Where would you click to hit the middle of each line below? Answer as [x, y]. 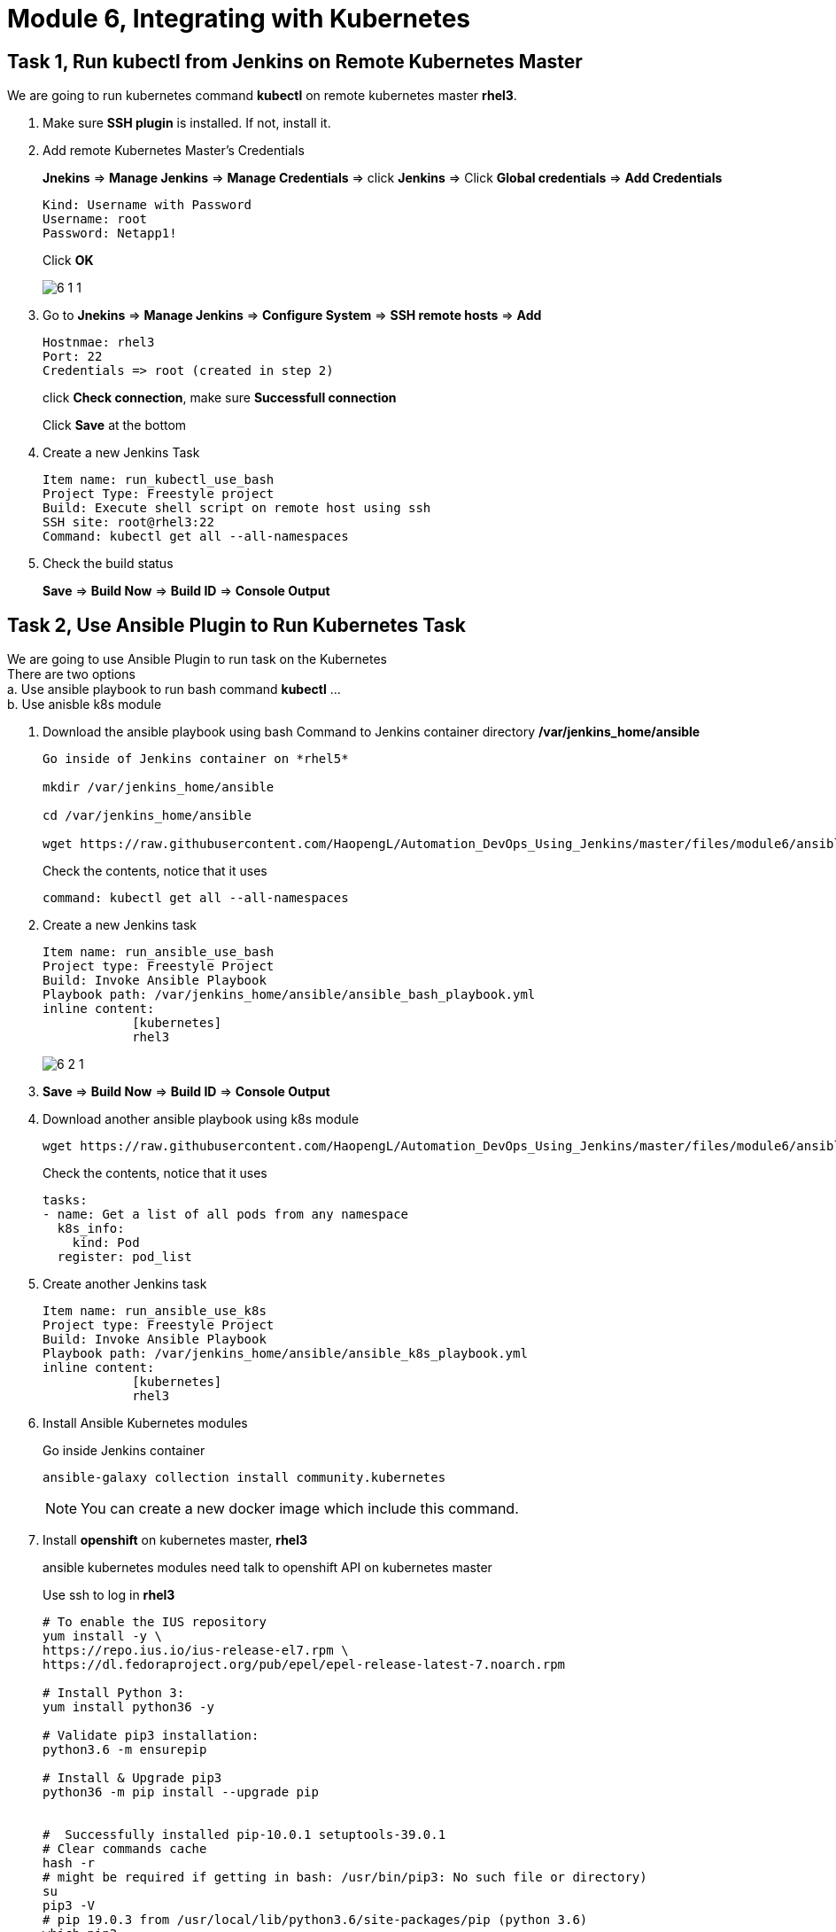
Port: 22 [73, 357]
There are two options [71, 674]
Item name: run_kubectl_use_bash [159, 480]
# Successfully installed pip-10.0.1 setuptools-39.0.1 [244, 1835]
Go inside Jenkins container [124, 1451]
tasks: [65, 1200]
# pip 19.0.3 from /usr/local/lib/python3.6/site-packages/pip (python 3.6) [315, 1920]
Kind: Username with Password [147, 205]
